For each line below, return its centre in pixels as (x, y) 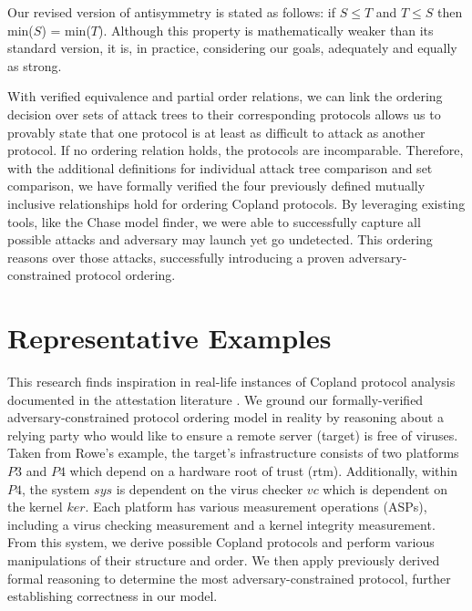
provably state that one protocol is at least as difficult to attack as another (216, 132)
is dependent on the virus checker (210, 488)
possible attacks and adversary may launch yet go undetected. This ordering (220, 239)
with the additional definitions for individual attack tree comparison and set (220, 167)
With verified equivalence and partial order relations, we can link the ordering (225, 96)
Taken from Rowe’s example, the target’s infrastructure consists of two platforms (233, 453)
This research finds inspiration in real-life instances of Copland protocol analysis (231, 382)
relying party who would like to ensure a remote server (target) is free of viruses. (233, 435)
